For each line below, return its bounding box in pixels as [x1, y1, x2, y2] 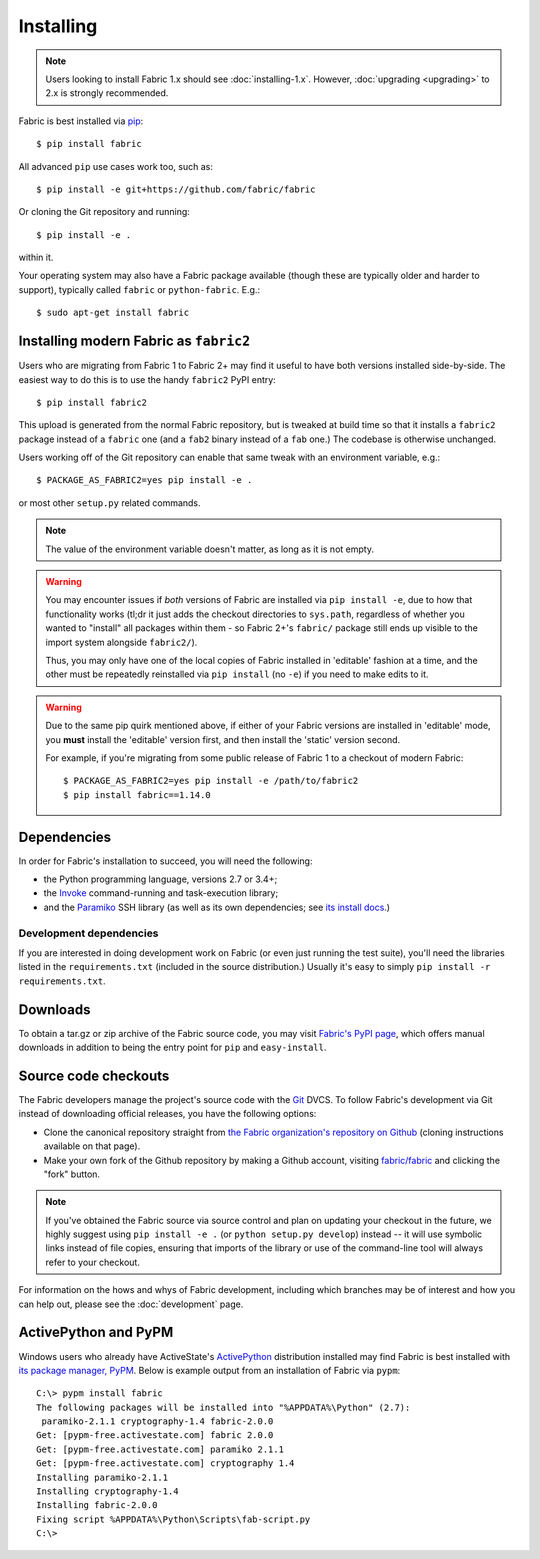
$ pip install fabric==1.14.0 [63, 789, 212, 800]
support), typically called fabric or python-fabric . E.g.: [18, 283, 260, 295]
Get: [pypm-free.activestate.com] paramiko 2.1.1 [36, 1443, 285, 1455]
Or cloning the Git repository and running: [18, 206, 190, 218]
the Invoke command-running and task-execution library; [43, 887, 279, 899]
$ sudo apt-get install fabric [36, 307, 190, 319]
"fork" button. [43, 1168, 100, 1180]
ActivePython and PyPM [18, 1324, 174, 1341]
